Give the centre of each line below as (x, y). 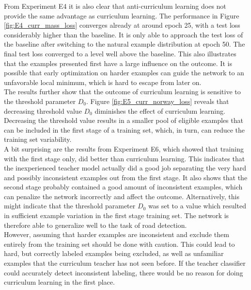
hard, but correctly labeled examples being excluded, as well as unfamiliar (114, 253)
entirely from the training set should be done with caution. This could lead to (119, 244)
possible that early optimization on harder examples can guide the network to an (124, 73)
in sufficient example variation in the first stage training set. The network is (117, 215)
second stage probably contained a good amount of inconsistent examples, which (123, 187)
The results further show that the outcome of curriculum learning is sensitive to (122, 92)
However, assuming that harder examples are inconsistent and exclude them (117, 234)
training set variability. (38, 139)
